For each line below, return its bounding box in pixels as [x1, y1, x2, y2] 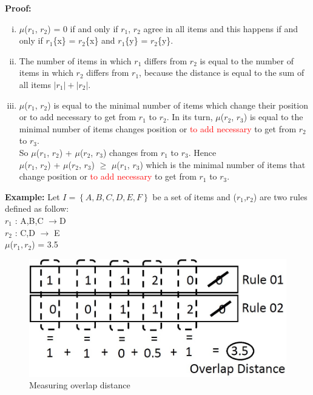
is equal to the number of [200, 54, 294, 67]
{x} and [86, 34, 115, 47]
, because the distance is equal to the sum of [139, 66, 305, 79]
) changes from [103, 146, 158, 158]
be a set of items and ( [152, 190, 237, 203]
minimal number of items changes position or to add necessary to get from [19, 122, 297, 135]
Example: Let [5, 190, 60, 203]
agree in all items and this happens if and [143, 22, 298, 35]
